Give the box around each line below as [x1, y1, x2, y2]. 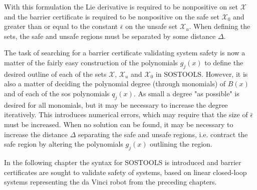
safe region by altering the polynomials [4, 139, 123, 149]
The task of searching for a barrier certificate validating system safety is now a [4, 47, 245, 58]
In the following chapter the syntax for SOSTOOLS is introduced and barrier [4, 157, 241, 167]
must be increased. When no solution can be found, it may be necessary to [4, 119, 233, 129]
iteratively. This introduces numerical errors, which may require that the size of [4, 109, 248, 120]
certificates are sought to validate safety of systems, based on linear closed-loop [4, 167, 247, 177]
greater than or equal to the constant [4, 21, 118, 31]
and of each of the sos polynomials [4, 88, 110, 98]
